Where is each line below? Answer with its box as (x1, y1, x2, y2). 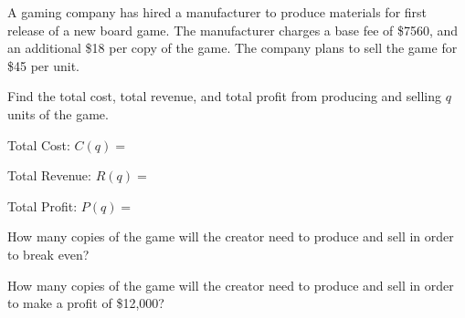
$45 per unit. (7, 56, 80, 75)
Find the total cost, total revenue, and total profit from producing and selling (7, 87, 442, 106)
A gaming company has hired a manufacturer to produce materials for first (7, 3, 428, 21)
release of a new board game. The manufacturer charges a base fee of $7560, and (7, 20, 459, 39)
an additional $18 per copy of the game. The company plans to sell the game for (7, 38, 458, 57)
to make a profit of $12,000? (7, 293, 164, 313)
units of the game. (7, 104, 109, 123)
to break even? (7, 244, 90, 263)
